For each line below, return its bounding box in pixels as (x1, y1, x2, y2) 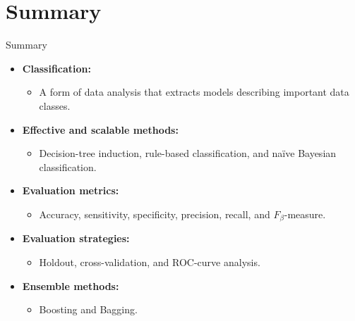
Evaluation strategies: (22, 231, 130, 246)
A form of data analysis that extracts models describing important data (39, 84, 349, 99)
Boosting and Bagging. (39, 302, 138, 317)
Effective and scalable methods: (22, 122, 179, 137)
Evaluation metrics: (22, 183, 119, 198)
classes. (39, 98, 71, 113)
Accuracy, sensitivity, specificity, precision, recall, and (39, 206, 270, 221)
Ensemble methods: (22, 278, 119, 293)
